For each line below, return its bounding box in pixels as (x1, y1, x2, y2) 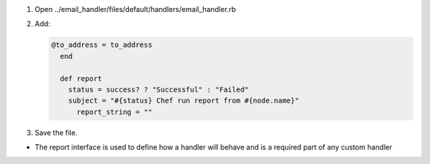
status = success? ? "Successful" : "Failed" (68, 84, 249, 94)
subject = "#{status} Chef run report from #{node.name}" (68, 96, 299, 105)
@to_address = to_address (51, 41, 153, 49)
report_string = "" (76, 107, 153, 116)
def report (60, 74, 103, 83)
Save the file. (34, 127, 78, 137)
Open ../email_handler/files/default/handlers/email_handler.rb (34, 5, 236, 14)
